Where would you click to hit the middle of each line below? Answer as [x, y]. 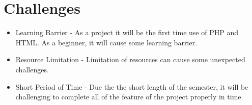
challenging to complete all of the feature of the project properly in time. [129, 97]
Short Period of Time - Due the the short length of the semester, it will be [132, 86]
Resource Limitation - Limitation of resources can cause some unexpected [130, 59]
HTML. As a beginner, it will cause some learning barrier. [106, 42]
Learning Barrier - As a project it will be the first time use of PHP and [127, 32]
